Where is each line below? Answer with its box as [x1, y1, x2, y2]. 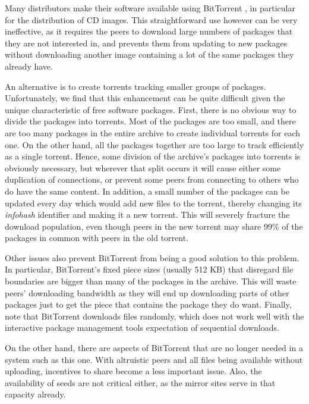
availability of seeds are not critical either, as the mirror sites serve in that [5, 376, 276, 389]
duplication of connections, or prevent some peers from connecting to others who [5, 173, 299, 186]
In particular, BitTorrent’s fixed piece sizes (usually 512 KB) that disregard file [5, 263, 294, 275]
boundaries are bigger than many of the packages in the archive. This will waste [5, 275, 297, 287]
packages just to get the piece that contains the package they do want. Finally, [5, 298, 292, 311]
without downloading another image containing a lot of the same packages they [5, 48, 294, 61]
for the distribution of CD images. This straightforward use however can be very [5, 13, 298, 26]
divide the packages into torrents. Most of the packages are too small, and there [5, 115, 296, 127]
